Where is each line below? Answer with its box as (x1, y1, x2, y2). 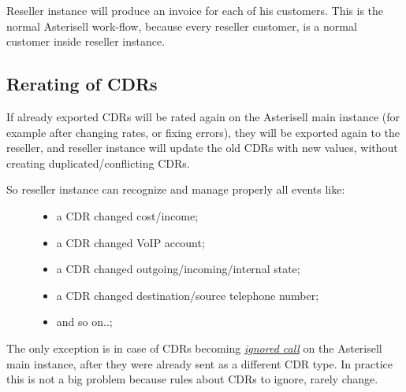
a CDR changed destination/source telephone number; (56, 287, 319, 303)
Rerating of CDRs (6, 72, 158, 96)
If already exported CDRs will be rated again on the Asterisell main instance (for (6, 108, 400, 124)
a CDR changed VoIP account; (56, 234, 205, 250)
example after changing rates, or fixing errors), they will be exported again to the (6, 124, 400, 140)
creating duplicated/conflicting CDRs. (6, 154, 190, 171)
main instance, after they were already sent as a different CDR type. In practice (6, 355, 393, 372)
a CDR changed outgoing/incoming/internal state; (56, 261, 300, 277)
